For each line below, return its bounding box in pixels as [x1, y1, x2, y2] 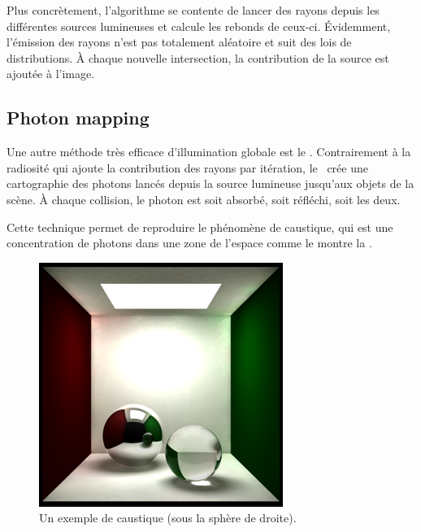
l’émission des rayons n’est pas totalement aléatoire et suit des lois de [7, 33, 352, 50]
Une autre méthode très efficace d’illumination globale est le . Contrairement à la [7, 143, 411, 160]
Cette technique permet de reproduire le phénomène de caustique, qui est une [7, 218, 393, 235]
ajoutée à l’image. [7, 65, 95, 82]
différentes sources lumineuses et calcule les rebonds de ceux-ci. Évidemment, [7, 17, 391, 34]
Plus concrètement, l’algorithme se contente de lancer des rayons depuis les [7, 2, 380, 18]
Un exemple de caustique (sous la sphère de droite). [39, 509, 297, 526]
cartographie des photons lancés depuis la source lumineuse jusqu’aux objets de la [7, 175, 414, 192]
